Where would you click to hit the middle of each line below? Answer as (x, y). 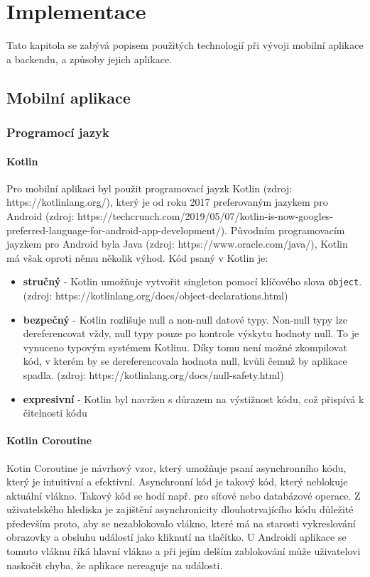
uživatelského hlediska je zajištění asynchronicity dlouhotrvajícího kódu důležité (180, 509)
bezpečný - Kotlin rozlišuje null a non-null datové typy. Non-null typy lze (185, 319)
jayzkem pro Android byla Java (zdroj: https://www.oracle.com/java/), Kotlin (177, 244)
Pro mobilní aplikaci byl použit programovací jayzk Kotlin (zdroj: (149, 188)
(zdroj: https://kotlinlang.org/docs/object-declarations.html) (156, 295)
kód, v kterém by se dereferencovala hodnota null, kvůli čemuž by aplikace (185, 361)
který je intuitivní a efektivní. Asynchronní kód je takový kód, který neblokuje (177, 482)
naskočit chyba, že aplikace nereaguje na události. (115, 565)
